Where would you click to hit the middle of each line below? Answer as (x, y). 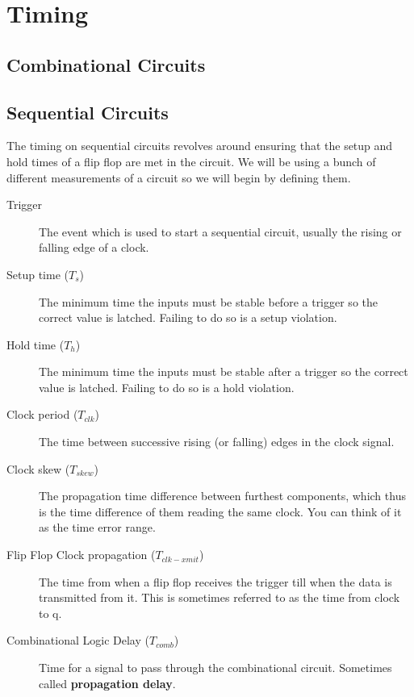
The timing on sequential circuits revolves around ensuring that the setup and (200, 146)
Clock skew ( (38, 468)
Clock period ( (42, 414)
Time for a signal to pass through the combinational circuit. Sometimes (215, 668)
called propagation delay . (107, 683)
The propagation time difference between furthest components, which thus (222, 496)
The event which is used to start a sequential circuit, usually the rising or (220, 231)
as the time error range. (97, 527)
